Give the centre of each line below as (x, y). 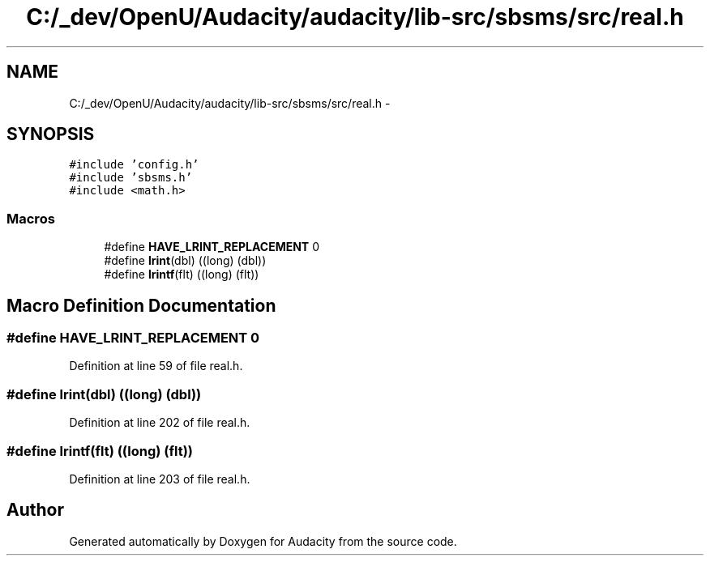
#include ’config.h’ (134, 165)
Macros (31, 218)
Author (35, 510)
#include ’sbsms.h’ (131, 178)
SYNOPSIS (51, 134)
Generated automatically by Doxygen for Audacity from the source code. (263, 541)
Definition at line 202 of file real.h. (160, 423)
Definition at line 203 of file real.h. (160, 479)
